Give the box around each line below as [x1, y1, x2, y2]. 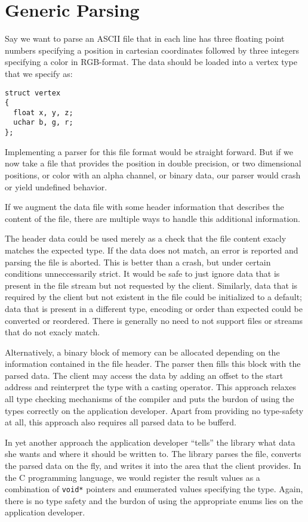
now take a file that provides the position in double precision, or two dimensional [5, 157, 301, 169]
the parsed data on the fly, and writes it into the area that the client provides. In [5, 459, 301, 472]
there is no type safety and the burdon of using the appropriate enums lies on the [5, 494, 303, 506]
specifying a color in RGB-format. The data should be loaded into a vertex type [5, 55, 297, 68]
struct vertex [5, 88, 61, 97]
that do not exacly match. [5, 326, 100, 338]
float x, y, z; [13, 108, 73, 117]
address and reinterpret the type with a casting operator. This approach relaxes [5, 381, 296, 393]
